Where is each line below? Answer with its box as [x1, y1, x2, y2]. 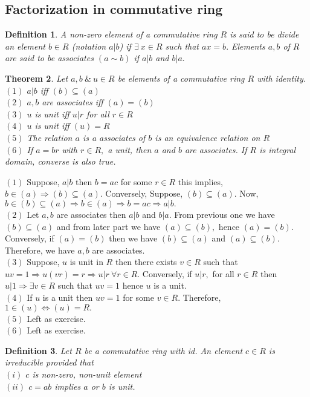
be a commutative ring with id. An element [84, 344, 243, 356]
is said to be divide [230, 28, 299, 41]
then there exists [115, 255, 177, 268]
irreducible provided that [5, 356, 94, 369]
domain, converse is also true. [5, 155, 116, 168]
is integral [259, 143, 296, 156]
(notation [71, 39, 106, 52]
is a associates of [82, 131, 146, 143]
